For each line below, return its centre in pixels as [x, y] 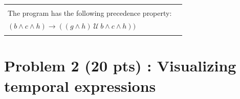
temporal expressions [80, 85]
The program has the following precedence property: [90, 13]
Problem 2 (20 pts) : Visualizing [120, 66]
